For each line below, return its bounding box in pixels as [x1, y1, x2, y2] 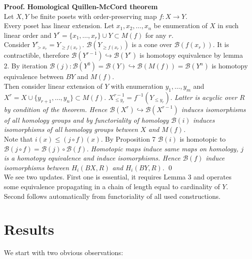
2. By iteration [4, 61, 47, 71]
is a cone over [131, 39, 172, 49]
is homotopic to [179, 133, 226, 144]
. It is [213, 39, 229, 49]
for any [145, 30, 167, 40]
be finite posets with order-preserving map [31, 11, 157, 21]
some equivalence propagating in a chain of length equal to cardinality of [4, 181, 220, 191]
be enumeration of [154, 20, 208, 31]
